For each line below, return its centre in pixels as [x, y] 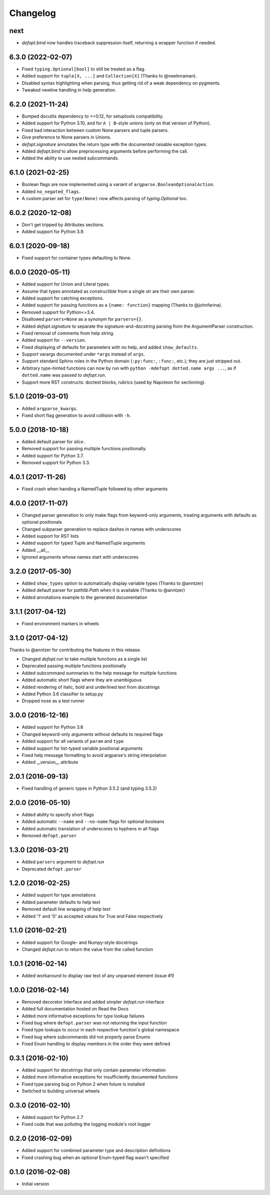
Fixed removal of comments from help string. [68, 333]
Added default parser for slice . [53, 441]
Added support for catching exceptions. [63, 298]
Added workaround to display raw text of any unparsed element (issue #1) [98, 975]
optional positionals [42, 522]
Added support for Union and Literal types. [66, 284]
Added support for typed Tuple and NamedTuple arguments [83, 543]
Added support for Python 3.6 [52, 727]
